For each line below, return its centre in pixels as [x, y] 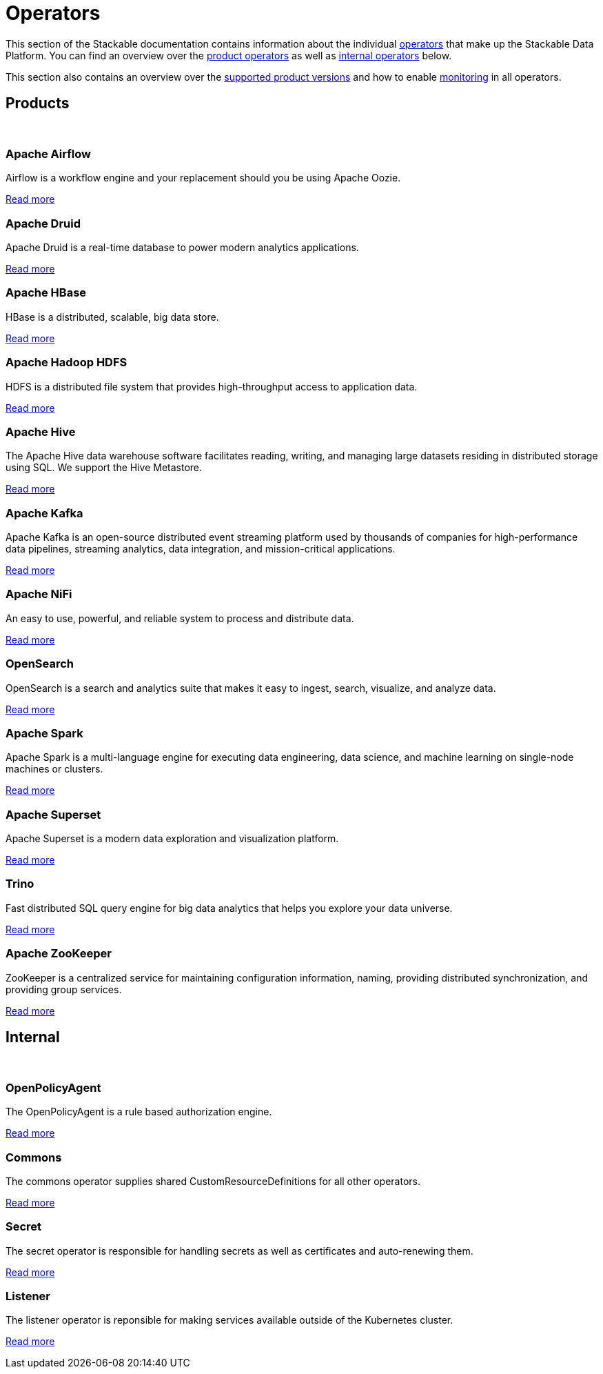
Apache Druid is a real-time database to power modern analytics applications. [182, 248]
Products [38, 103]
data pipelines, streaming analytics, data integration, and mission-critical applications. [201, 549]
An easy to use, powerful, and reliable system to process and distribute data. [180, 618]
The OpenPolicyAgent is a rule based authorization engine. [139, 1112]
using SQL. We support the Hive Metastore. [104, 468]
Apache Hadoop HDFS [67, 362]
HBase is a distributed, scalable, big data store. [112, 317]
